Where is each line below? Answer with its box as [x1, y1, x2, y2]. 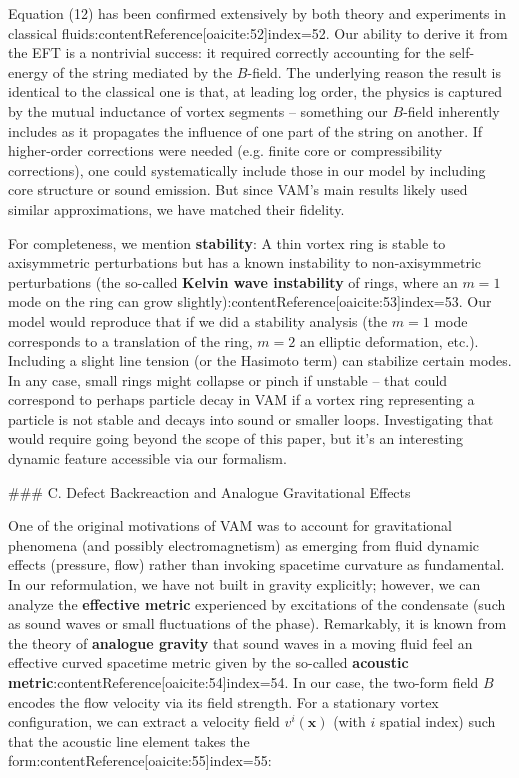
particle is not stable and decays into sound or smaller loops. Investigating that [8, 408, 494, 429]
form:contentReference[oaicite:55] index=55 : [8, 750, 272, 771]
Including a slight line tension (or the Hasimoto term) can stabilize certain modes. [8, 350, 512, 371]
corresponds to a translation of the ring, [8, 330, 253, 351]
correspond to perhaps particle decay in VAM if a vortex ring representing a [8, 389, 475, 410]
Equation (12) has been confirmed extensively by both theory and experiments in [8, 3, 506, 23]
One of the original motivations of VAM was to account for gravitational [8, 515, 453, 536]
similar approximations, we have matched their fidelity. [8, 198, 345, 219]
